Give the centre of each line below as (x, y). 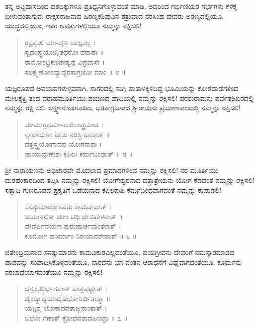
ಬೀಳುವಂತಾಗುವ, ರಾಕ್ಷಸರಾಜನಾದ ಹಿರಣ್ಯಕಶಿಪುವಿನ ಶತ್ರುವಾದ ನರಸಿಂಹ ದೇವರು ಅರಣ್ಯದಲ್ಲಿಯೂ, (114, 16)
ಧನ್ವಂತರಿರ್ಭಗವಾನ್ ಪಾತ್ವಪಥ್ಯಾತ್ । (66, 288)
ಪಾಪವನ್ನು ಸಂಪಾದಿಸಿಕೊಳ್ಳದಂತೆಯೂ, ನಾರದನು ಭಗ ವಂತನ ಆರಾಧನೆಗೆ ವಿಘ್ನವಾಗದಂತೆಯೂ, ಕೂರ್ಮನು (123, 262)
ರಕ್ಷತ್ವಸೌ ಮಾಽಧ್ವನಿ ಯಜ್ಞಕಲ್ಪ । (60, 42)
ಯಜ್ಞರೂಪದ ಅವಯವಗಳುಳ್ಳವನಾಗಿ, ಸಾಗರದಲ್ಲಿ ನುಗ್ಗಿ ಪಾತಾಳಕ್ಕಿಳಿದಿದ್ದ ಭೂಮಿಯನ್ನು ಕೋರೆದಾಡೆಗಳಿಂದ (122, 88)
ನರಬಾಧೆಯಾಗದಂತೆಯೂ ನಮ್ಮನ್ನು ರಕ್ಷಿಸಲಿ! (54, 272)
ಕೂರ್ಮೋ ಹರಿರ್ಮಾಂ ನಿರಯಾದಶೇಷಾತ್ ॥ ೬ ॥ (81, 235)
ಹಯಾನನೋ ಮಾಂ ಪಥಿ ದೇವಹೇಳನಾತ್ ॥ (74, 216)
